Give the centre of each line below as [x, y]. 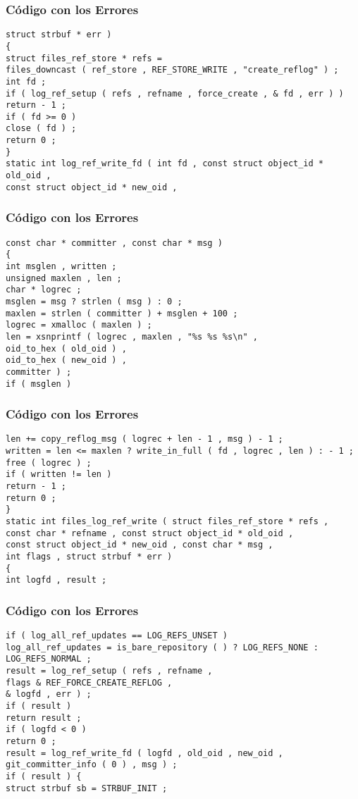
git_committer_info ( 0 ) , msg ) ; [92, 765]
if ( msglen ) [39, 384]
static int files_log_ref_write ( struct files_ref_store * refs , [167, 521]
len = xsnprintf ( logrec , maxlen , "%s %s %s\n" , [132, 336]
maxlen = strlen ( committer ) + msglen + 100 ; [122, 313]
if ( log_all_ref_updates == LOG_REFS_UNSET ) [117, 636]
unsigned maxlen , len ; [64, 278]
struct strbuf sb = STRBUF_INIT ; [87, 788]
